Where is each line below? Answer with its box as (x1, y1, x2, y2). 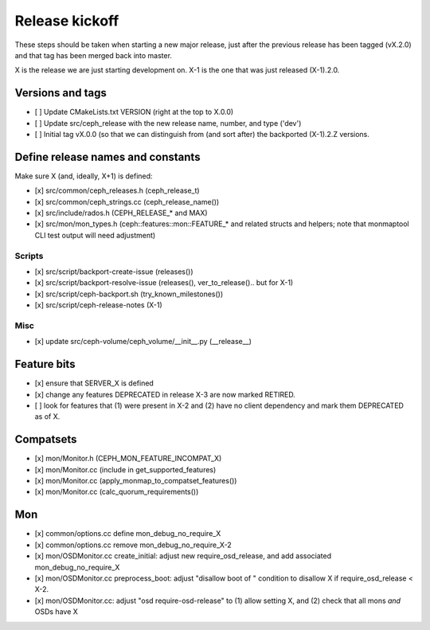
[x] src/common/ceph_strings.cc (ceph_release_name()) (34, 197, 220, 206)
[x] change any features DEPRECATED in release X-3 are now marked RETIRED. (34, 389, 296, 399)
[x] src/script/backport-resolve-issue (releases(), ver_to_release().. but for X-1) (34, 278, 294, 288)
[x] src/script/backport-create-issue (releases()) (34, 267, 194, 276)
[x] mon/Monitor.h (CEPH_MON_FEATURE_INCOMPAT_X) (34, 454, 222, 464)
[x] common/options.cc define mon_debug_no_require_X (34, 529, 221, 538)
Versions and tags (14, 86, 107, 100)
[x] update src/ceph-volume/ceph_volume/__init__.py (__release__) (34, 337, 252, 346)
